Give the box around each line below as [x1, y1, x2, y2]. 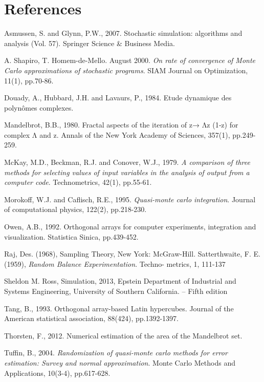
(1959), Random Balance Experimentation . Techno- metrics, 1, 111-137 [4, 258, 226, 269]
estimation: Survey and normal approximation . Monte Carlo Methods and [4, 357, 235, 368]
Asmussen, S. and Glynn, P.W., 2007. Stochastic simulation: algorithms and [4, 28, 243, 38]
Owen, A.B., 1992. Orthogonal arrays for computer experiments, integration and [4, 221, 256, 232]
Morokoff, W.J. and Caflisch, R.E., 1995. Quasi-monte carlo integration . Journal [4, 194, 256, 204]
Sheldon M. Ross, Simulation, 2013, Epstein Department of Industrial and [4, 275, 236, 286]
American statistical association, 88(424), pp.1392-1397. [4, 313, 179, 324]
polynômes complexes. [4, 102, 74, 113]
